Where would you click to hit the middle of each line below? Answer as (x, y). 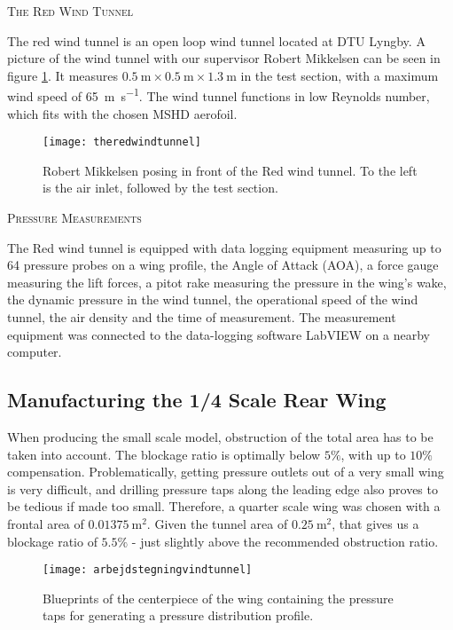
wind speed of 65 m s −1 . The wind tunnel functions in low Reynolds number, (219, 95)
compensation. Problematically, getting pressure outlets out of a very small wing (226, 472)
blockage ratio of (52, 541)
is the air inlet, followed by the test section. (160, 188)
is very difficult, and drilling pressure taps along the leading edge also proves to (223, 488)
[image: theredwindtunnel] (122, 142)
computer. (35, 352)
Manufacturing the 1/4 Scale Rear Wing (197, 400)
